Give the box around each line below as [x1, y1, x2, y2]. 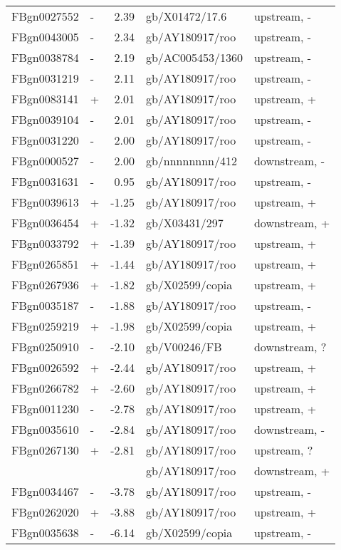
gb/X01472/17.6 [145, 8, 227, 24]
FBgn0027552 [11, 8, 79, 24]
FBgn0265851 [11, 256, 79, 272]
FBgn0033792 [11, 235, 79, 251]
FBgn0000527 [11, 152, 79, 169]
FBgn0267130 [11, 442, 79, 458]
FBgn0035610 [11, 421, 79, 437]
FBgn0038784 [11, 49, 79, 66]
